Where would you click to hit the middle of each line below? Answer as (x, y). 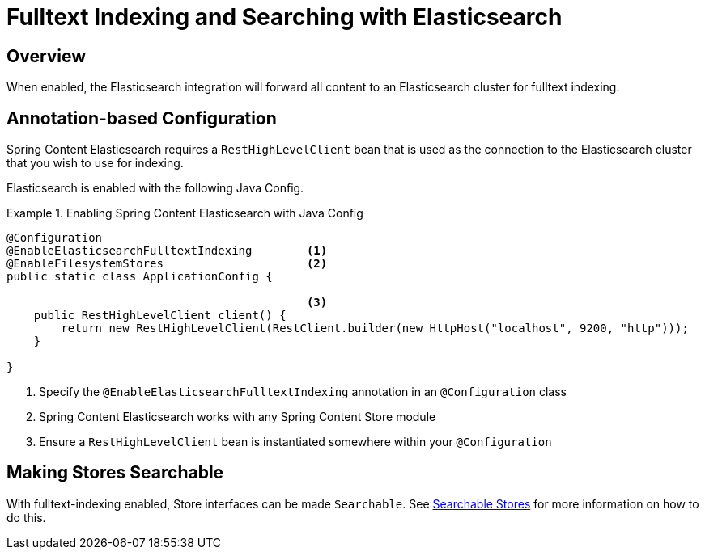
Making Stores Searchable (115, 473)
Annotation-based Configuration (142, 118)
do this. (26, 517)
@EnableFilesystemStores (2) (167, 264)
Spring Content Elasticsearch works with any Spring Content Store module (238, 417)
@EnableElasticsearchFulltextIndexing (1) (167, 251)
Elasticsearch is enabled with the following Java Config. (155, 188)
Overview (47, 56)
